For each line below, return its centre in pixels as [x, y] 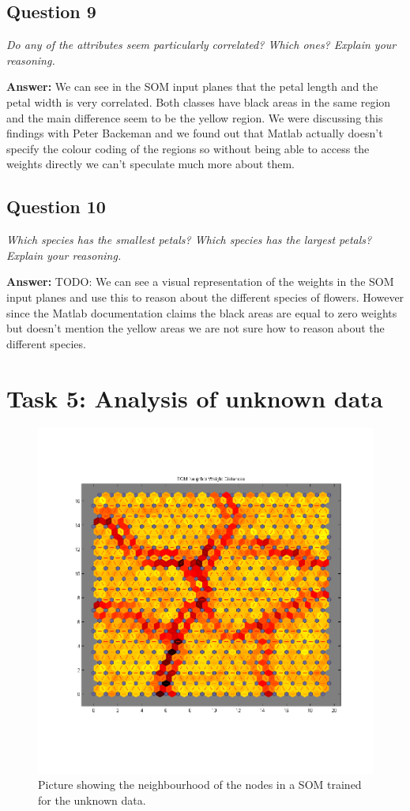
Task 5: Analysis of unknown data [195, 398]
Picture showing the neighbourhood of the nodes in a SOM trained [200, 785]
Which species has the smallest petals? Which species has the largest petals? [189, 240]
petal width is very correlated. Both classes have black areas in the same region [199, 101]
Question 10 [56, 207]
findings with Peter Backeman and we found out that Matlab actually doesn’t [195, 133]
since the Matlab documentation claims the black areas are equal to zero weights [202, 312]
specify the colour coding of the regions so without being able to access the [188, 148]
